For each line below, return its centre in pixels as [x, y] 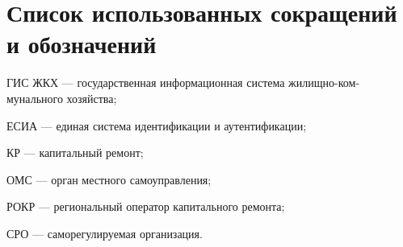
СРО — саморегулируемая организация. [105, 233]
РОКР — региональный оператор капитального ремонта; [146, 206]
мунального [35, 98]
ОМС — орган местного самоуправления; [109, 179]
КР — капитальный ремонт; [75, 152]
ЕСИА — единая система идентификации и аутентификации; [157, 125]
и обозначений [82, 44]
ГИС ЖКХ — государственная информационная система [146, 82]
